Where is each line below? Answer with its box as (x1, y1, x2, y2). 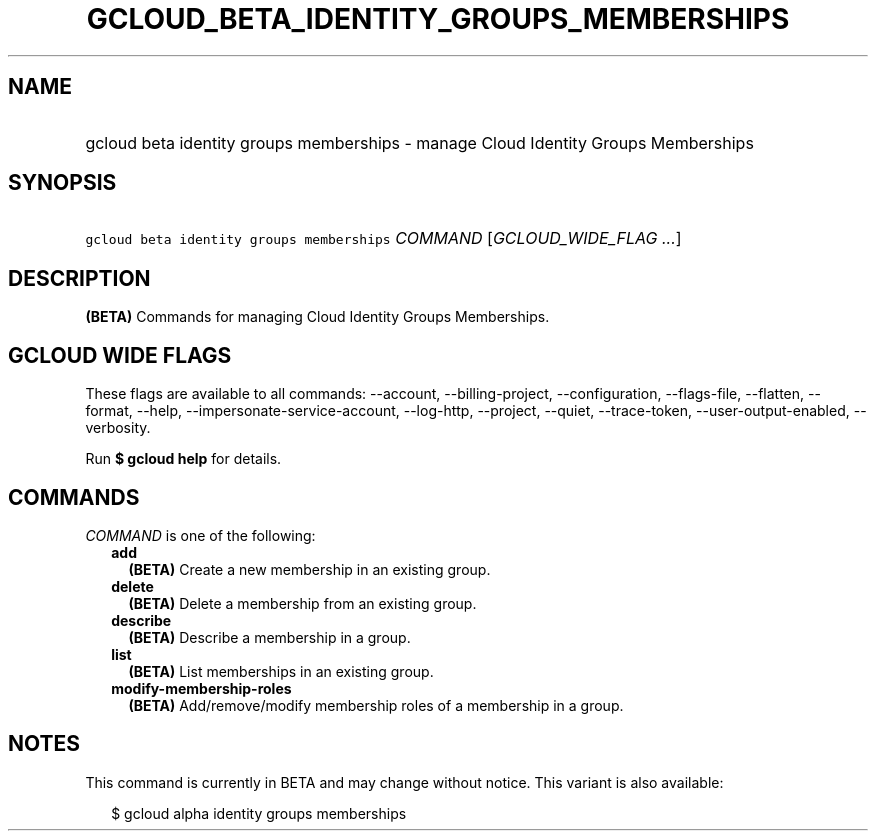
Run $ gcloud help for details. (85, 450, 282, 468)
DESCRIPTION (8, 265, 151, 291)
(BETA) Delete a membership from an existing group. (128, 594, 477, 612)
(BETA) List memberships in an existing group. (128, 662, 434, 680)
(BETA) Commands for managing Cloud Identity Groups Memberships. (85, 308, 550, 326)
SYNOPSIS (8, 170, 117, 196)
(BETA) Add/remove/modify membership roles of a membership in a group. (128, 696, 624, 714)
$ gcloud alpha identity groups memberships (111, 804, 407, 822)
